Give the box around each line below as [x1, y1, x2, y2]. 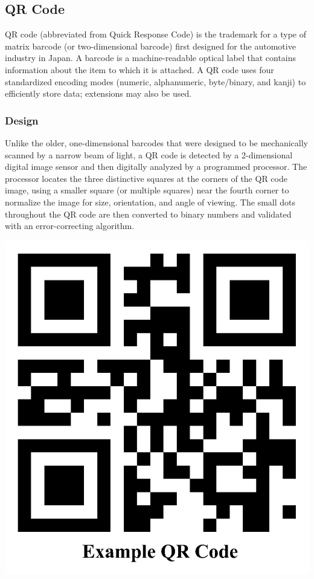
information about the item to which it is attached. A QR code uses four [5, 63, 274, 76]
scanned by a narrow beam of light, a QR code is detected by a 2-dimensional [5, 148, 293, 161]
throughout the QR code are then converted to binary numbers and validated [5, 207, 292, 220]
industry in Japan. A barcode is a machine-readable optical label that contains [5, 51, 296, 64]
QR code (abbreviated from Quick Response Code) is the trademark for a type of [5, 28, 306, 40]
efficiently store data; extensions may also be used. [5, 87, 192, 100]
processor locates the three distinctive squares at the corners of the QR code [5, 172, 287, 184]
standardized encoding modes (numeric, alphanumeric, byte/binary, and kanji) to [5, 75, 306, 88]
